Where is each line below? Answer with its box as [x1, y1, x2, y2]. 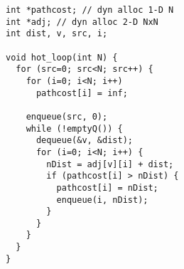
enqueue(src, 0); [26, 111, 108, 122]
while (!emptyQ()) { [26, 123, 123, 134]
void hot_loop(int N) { [6, 52, 118, 63]
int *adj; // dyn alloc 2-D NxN [6, 16, 158, 27]
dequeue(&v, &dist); [36, 135, 133, 146]
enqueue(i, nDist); [56, 194, 148, 205]
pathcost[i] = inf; [36, 88, 128, 98]
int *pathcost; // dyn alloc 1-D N [6, 5, 174, 15]
